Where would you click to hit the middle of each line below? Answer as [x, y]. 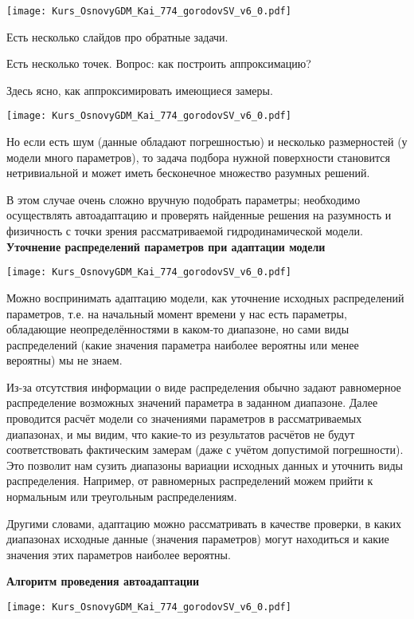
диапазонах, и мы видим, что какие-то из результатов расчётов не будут [181, 434]
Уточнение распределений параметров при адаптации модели [166, 246]
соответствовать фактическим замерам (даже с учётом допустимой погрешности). [205, 449]
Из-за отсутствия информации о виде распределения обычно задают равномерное [204, 386]
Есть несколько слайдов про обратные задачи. [117, 36]
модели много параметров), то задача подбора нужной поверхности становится [198, 157]
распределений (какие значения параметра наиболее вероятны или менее [183, 344]
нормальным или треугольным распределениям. [122, 497]
